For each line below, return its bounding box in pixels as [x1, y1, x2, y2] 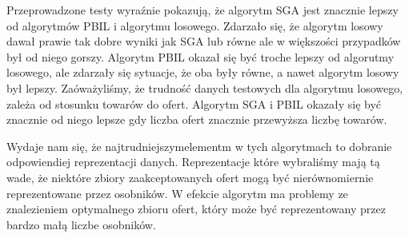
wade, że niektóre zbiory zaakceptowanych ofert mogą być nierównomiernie [6, 169, 374, 185]
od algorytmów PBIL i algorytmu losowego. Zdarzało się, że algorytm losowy [6, 17, 383, 34]
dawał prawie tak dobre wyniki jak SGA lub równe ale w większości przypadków [6, 33, 401, 50]
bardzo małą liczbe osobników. [6, 216, 156, 232]
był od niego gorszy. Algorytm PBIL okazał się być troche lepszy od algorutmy [6, 48, 395, 65]
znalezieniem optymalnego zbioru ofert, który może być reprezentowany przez [6, 200, 386, 217]
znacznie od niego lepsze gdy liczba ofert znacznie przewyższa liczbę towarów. [6, 111, 387, 128]
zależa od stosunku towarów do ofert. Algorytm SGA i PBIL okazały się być [6, 95, 382, 112]
